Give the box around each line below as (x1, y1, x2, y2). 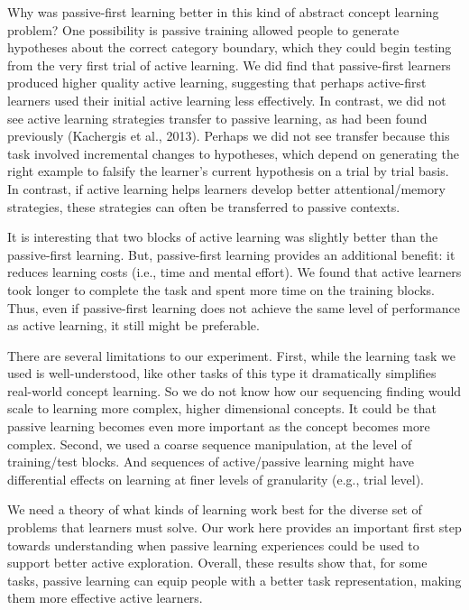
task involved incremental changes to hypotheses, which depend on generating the (7, 143, 459, 162)
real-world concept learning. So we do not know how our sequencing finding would (7, 381, 462, 400)
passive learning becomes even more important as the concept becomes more (7, 417, 430, 436)
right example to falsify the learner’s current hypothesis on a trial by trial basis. (7, 162, 449, 180)
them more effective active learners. (7, 588, 203, 607)
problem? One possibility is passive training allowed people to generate (7, 20, 400, 39)
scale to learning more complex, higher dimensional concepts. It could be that (7, 399, 437, 418)
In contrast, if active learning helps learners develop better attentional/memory (7, 179, 446, 198)
